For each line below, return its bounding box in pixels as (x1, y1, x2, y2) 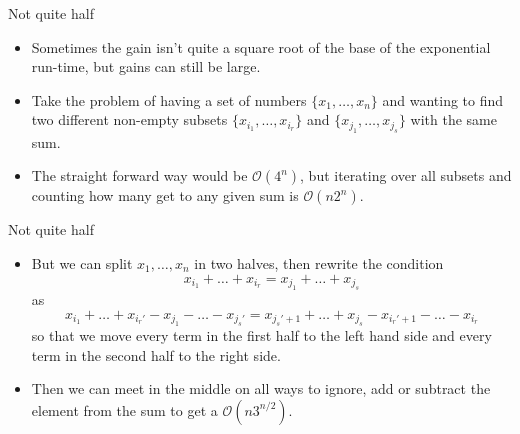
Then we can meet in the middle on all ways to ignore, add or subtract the (31, 378, 491, 399)
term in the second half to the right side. (31, 344, 281, 365)
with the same (410, 109, 497, 130)
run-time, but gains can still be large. (31, 56, 261, 77)
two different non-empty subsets (31, 109, 228, 130)
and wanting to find (382, 89, 504, 110)
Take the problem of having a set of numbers (31, 89, 307, 110)
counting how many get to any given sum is (31, 185, 299, 206)
